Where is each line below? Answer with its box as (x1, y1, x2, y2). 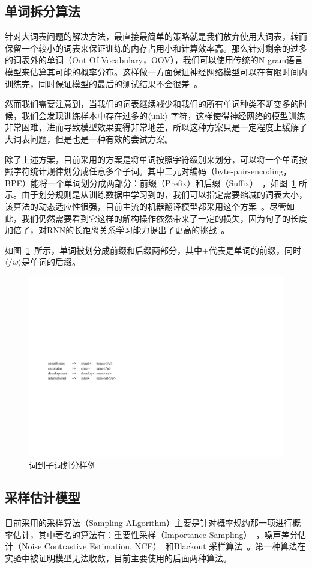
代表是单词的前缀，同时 (208, 243, 301, 256)
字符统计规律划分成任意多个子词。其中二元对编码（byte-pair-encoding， (13, 165, 292, 177)
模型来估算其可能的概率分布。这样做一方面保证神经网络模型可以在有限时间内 (5, 65, 307, 78)
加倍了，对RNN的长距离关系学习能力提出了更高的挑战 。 (5, 224, 230, 236)
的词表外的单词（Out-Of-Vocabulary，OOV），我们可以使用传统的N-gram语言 (5, 53, 304, 66)
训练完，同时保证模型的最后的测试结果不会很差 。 (5, 77, 202, 90)
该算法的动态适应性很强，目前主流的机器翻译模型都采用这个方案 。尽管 (5, 200, 286, 212)
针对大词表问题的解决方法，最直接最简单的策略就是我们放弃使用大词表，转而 (5, 30, 307, 43)
